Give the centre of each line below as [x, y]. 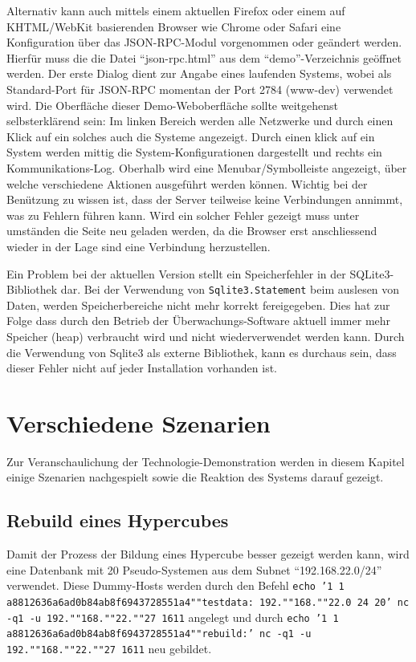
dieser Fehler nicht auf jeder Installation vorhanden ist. [142, 368]
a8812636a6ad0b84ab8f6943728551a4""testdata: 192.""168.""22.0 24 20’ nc [208, 603]
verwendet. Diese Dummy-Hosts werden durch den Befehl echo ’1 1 [175, 585]
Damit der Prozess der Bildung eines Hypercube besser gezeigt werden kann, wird [208, 554]
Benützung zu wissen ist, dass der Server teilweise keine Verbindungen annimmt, [205, 199]
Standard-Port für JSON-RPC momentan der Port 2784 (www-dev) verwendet [200, 89]
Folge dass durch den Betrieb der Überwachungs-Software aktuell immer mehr [199, 321]
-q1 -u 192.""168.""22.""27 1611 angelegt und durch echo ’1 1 [173, 617]
